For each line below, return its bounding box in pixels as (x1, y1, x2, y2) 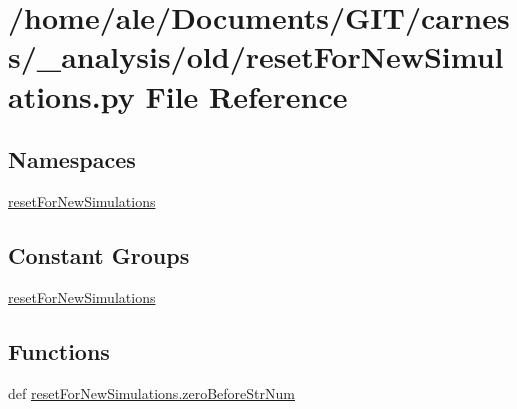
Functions (8, 335, 110, 366)
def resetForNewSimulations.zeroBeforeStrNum (8, 382, 295, 403)
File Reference (145, 75, 348, 116)
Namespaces (8, 144, 136, 175)
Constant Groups (8, 239, 190, 270)
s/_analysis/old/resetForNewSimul (8, 36, 504, 77)
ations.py (8, 75, 135, 116)
